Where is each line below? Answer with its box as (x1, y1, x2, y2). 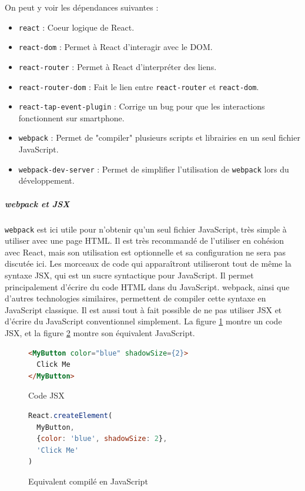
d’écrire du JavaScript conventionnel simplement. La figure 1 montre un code (5, 315, 282, 327)
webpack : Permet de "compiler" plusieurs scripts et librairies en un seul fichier (18, 131, 300, 144)
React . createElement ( (28, 411, 113, 420)
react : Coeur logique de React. (18, 21, 135, 33)
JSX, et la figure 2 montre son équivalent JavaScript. (5, 326, 195, 339)
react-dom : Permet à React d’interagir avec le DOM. (18, 41, 213, 53)
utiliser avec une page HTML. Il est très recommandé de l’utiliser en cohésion (5, 234, 284, 247)
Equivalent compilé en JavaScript (28, 475, 148, 487)
